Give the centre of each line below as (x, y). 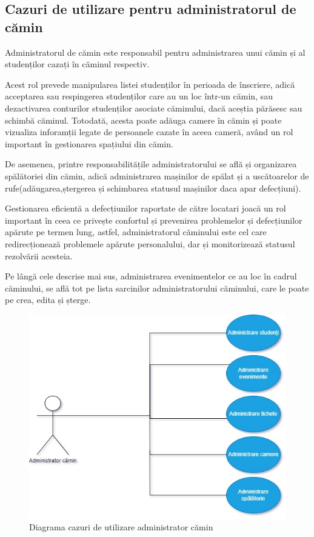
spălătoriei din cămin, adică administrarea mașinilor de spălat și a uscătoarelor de (157, 175)
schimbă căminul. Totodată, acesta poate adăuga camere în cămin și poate (143, 120)
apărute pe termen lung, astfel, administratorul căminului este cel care (136, 232)
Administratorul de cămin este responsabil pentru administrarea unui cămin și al (155, 52)
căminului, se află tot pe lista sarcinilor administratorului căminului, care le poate (157, 288)
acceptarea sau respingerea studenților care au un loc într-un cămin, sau (139, 96)
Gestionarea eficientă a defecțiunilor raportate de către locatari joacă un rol (145, 208)
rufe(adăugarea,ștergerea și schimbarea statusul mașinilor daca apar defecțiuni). (153, 188)
